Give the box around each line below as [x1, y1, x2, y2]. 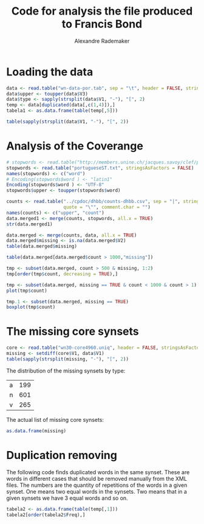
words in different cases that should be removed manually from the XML [6, 475, 187, 482]
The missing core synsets [6, 325, 140, 339]
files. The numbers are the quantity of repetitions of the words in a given [6, 481, 188, 489]
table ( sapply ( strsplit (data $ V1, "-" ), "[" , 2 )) [6, 119, 129, 125]
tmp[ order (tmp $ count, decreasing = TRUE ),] [6, 271, 118, 277]
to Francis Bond [61, 17, 143, 31]
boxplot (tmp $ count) [6, 304, 56, 311]
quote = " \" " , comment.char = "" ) [63, 204, 151, 210]
